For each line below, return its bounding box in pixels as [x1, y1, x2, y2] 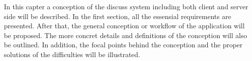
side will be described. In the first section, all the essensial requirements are [4, 11, 231, 21]
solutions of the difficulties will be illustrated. [4, 49, 140, 59]
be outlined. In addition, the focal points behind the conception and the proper [4, 40, 243, 50]
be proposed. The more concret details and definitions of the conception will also [4, 30, 247, 40]
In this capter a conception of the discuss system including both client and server [4, 1, 249, 11]
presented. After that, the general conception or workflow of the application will [4, 20, 245, 31]
